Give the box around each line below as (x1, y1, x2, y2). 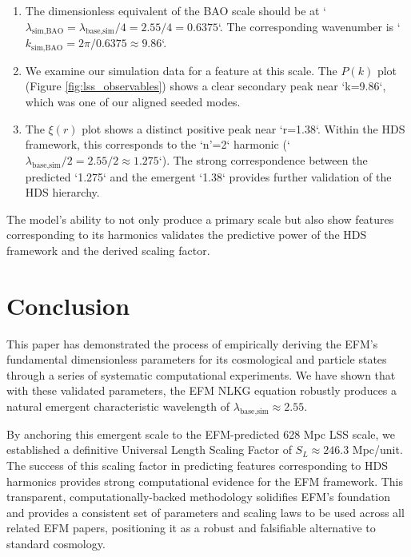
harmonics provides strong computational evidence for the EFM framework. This (6, 472, 404, 489)
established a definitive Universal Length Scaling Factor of (6, 441, 292, 458)
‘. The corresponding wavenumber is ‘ (217, 18, 401, 34)
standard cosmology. (6, 535, 106, 552)
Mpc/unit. (352, 441, 403, 458)
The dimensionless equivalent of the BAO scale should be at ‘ (25, 2, 327, 18)
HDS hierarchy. (25, 184, 100, 201)
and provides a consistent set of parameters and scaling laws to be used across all (6, 503, 405, 520)
